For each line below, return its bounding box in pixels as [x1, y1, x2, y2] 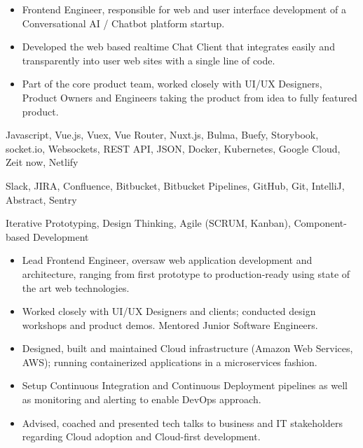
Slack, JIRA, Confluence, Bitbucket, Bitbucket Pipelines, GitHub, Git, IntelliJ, [6, 178, 345, 192]
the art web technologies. [22, 280, 130, 295]
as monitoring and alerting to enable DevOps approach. [22, 392, 261, 407]
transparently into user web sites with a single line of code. [22, 52, 275, 67]
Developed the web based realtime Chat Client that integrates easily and [22, 39, 335, 54]
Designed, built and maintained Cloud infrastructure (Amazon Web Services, [22, 341, 353, 356]
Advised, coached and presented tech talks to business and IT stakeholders [22, 415, 343, 430]
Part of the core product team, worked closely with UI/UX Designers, [22, 76, 322, 91]
